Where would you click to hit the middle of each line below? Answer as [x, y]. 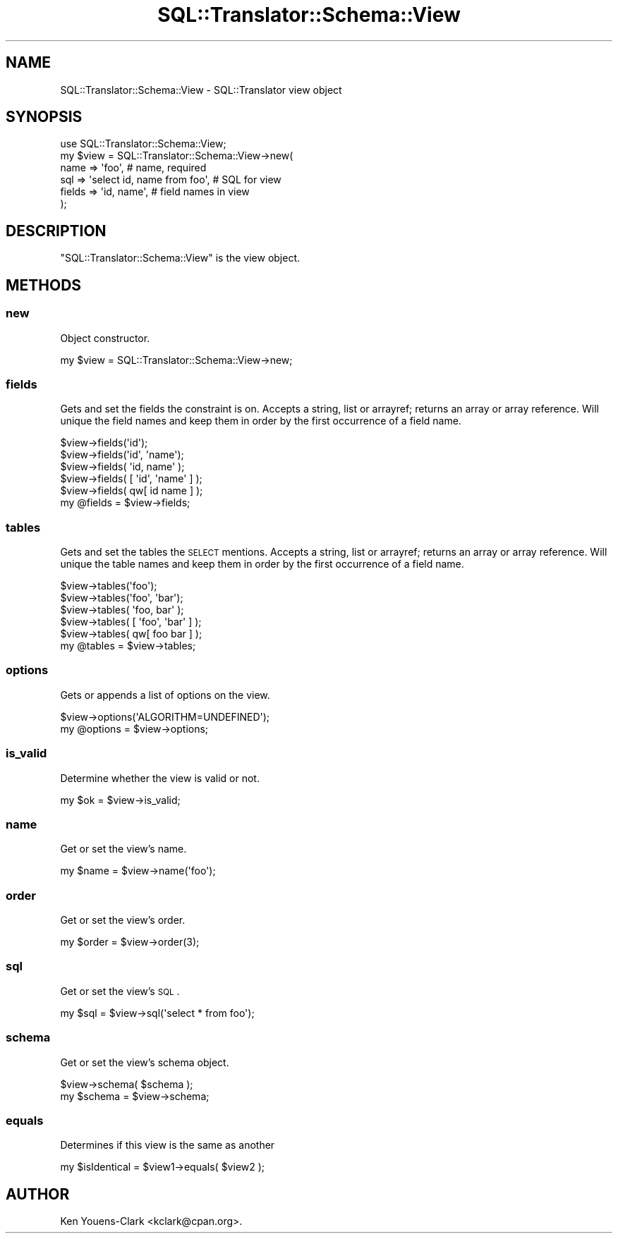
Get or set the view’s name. [123, 849]
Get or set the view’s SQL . [120, 991]
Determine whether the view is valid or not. [160, 778]
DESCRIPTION [56, 231]
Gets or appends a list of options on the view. [165, 695]
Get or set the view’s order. [123, 920]
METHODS [44, 285]
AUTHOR [38, 1194]
